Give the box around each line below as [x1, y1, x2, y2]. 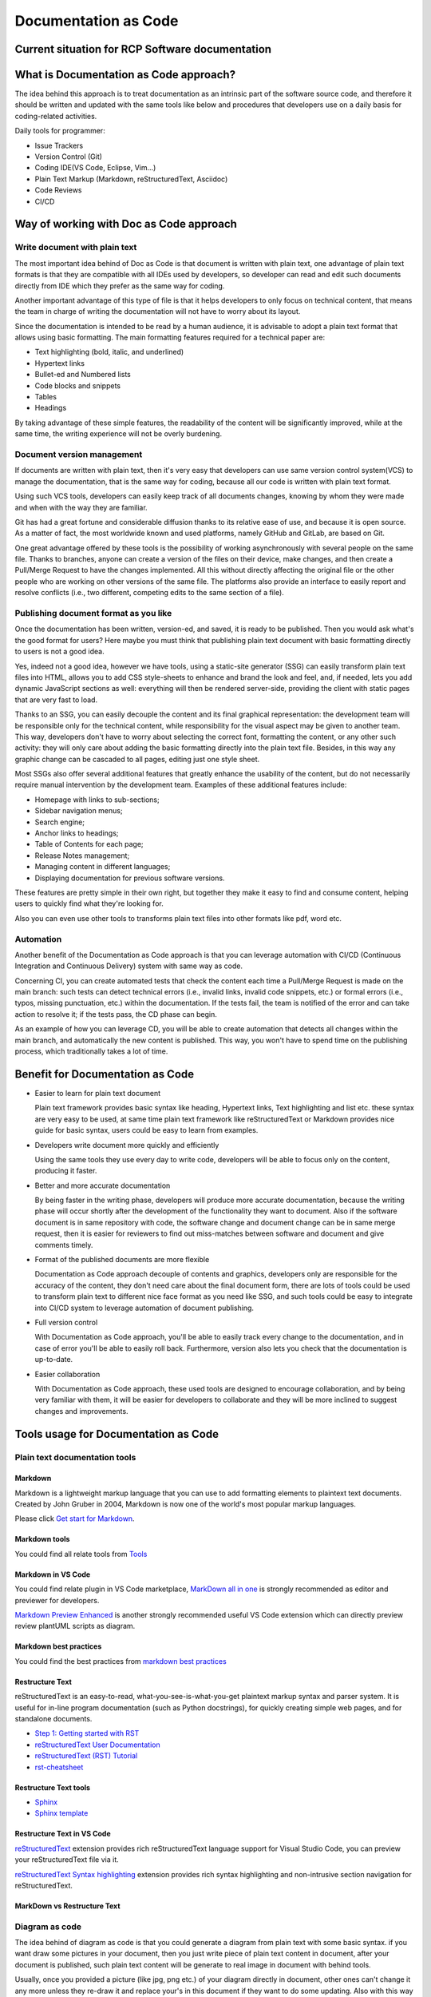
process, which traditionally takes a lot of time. [14, 1046, 168, 1056]
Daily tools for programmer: [14, 126, 105, 136]
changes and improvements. [34, 1406, 129, 1415]
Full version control [34, 1317, 98, 1327]
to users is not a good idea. [14, 647, 105, 657]
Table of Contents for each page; [34, 840, 144, 849]
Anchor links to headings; [34, 828, 119, 838]
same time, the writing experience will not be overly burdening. [14, 429, 223, 439]
